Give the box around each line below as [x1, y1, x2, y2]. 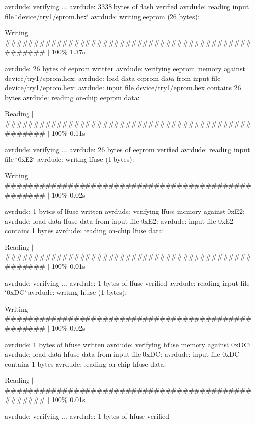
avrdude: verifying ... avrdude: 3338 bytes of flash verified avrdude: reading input [5, 1, 249, 11]
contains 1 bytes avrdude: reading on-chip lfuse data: [5, 225, 164, 236]
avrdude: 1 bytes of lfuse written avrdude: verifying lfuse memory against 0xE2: [5, 206, 245, 216]
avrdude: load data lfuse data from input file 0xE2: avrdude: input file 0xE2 [5, 215, 234, 226]
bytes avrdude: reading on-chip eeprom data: [5, 92, 140, 102]
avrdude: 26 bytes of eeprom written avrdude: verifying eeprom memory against [5, 63, 245, 73]
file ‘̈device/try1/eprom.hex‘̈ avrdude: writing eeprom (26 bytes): [5, 11, 199, 21]
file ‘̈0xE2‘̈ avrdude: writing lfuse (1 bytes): [5, 154, 134, 164]
